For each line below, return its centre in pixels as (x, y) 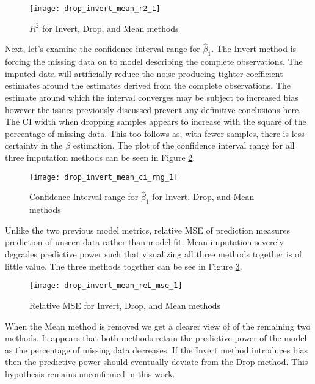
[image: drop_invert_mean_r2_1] (95, 9)
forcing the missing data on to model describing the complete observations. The (154, 61)
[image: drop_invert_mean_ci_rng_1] (104, 177)
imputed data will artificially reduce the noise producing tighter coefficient (144, 73)
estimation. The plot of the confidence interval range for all (184, 145)
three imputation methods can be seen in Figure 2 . (100, 157)
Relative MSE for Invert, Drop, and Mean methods (125, 305)
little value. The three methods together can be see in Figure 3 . (124, 266)
